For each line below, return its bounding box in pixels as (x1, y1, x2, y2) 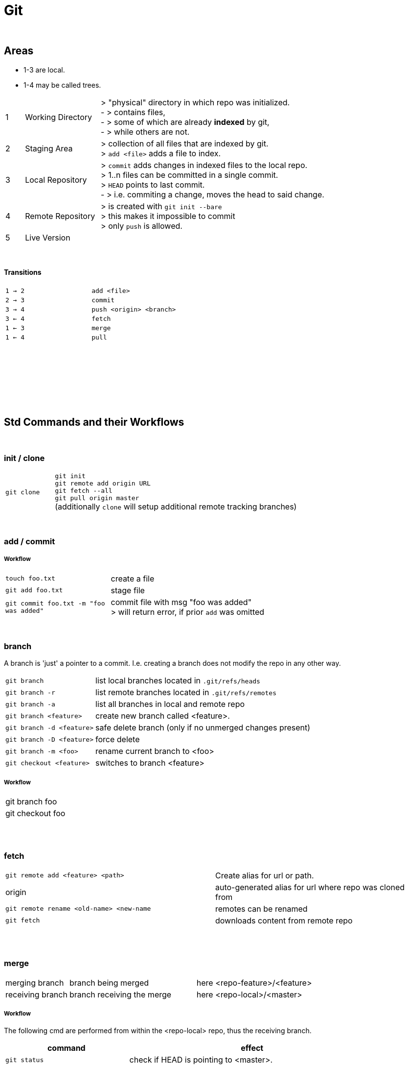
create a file (111, 573, 155, 583)
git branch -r (5, 688, 55, 696)
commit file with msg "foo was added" (111, 597, 252, 607)
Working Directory (25, 112, 92, 122)
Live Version (25, 232, 70, 243)
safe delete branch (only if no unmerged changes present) (95, 723, 311, 733)
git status (5, 1056, 44, 1064)
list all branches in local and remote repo (95, 699, 245, 709)
